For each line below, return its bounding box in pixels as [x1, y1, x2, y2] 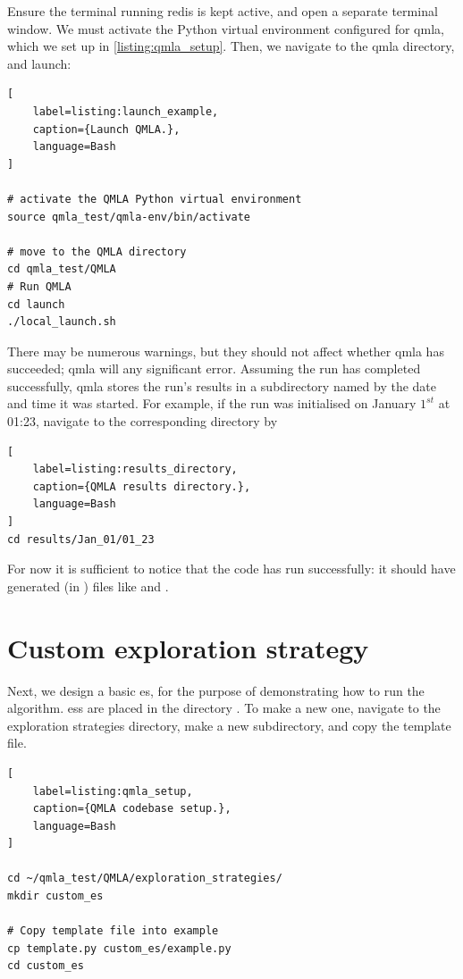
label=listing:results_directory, [32, 463, 238, 476]
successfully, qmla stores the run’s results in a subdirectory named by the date [7, 376, 437, 395]
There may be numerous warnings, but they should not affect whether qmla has [7, 341, 444, 360]
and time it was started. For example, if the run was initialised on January [7, 394, 417, 413]
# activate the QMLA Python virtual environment [7, 192, 302, 205]
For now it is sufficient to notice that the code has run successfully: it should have [7, 559, 456, 578]
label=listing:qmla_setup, [32, 784, 193, 798]
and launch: [7, 54, 72, 72]
